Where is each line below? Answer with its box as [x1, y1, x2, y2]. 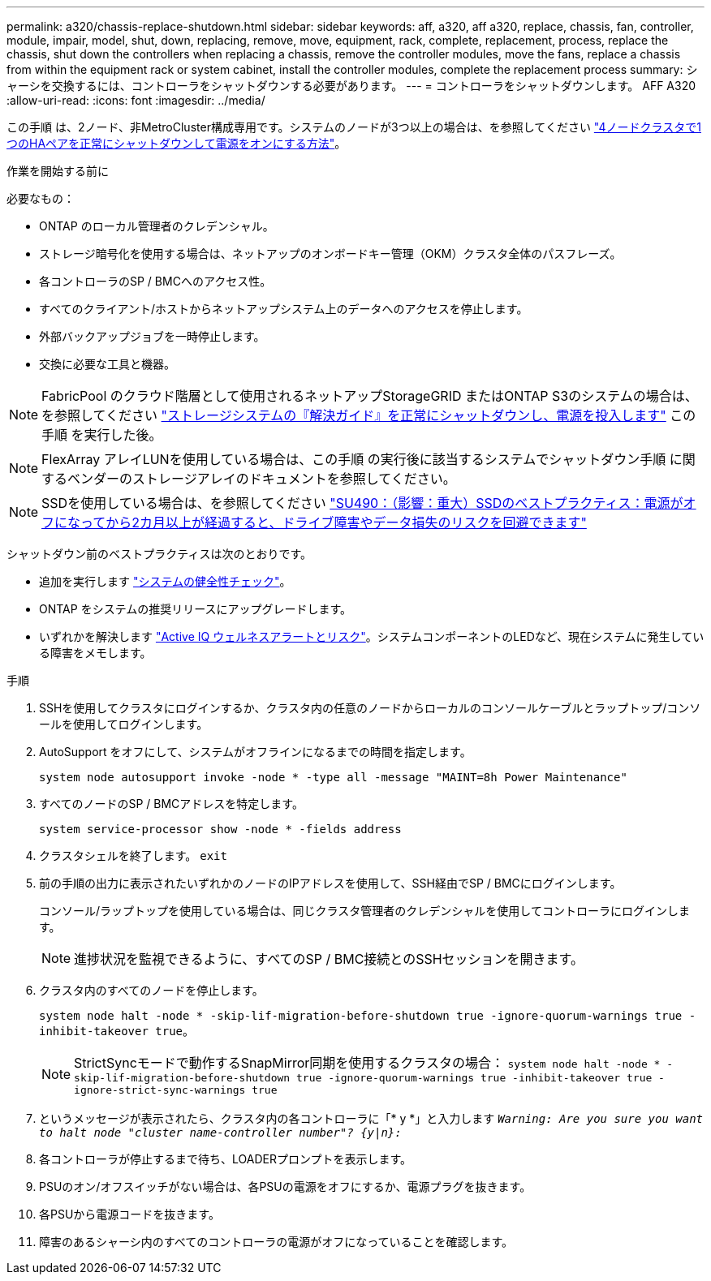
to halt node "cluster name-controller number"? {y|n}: [39, 1126, 402, 1139]
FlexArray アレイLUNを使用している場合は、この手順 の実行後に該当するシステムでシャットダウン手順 [41, 451, 666, 467]
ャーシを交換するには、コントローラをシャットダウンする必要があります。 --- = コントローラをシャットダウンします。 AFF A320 [6, 79, 696, 92]
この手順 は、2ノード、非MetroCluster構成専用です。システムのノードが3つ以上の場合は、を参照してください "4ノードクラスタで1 [6, 120, 701, 134]
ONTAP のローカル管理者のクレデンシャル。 [39, 219, 274, 233]
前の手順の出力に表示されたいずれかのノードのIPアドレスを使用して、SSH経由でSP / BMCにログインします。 [39, 876, 622, 890]
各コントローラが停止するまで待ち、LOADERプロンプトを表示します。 [39, 1152, 412, 1166]
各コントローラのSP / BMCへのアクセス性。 [39, 274, 272, 288]
